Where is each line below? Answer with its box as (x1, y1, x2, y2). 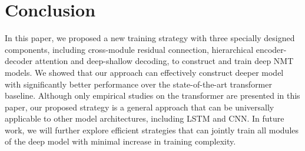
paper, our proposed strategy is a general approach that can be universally (5, 100, 274, 113)
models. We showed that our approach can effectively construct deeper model (5, 66, 284, 78)
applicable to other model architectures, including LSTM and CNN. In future (5, 112, 284, 125)
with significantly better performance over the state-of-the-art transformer (5, 78, 272, 90)
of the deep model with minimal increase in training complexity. (5, 135, 236, 147)
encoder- (256, 43, 287, 55)
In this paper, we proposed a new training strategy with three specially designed (5, 32, 295, 44)
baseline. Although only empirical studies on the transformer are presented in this (5, 89, 300, 102)
